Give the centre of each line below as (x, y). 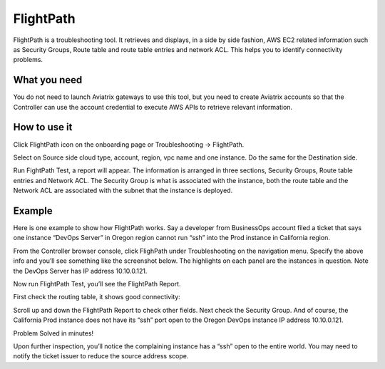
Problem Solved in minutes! (53, 333)
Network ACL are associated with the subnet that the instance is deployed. (123, 191)
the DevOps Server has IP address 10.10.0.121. (80, 271)
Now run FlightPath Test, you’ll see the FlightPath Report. (97, 284)
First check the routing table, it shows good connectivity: (97, 297)
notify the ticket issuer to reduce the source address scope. (101, 356)
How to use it (43, 127)
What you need (48, 80)
